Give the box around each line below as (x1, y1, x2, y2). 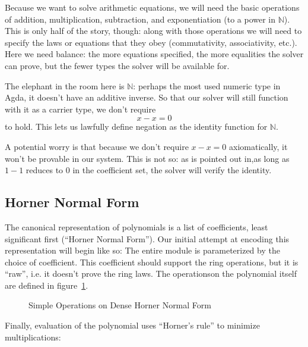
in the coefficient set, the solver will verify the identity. (72, 164, 272, 176)
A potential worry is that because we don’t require (5, 140, 189, 152)
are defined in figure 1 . (5, 279, 88, 291)
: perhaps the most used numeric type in (133, 79, 281, 92)
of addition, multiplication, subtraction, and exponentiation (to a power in (5, 12, 276, 25)
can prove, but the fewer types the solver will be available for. (5, 59, 230, 71)
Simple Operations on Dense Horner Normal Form (28, 299, 211, 311)
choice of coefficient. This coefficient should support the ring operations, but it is (5, 255, 299, 268)
